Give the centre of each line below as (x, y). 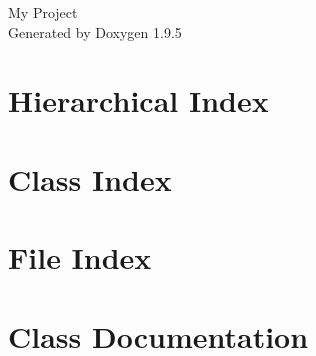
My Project (43, 12)
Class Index (90, 178)
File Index (80, 257)
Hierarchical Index (138, 100)
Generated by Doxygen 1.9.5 (95, 31)
